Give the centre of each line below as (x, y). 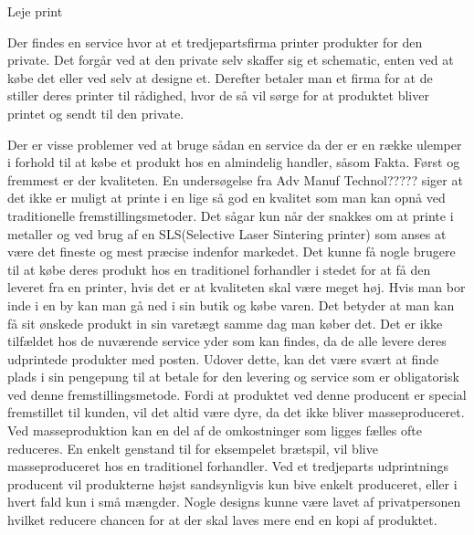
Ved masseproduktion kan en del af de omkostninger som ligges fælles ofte (215, 430)
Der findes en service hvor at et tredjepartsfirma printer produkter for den (215, 42)
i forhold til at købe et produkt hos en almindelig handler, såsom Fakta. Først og (234, 162)
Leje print (35, 11)
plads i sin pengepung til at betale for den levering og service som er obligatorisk (233, 377)
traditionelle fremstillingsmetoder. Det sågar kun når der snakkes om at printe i (231, 215)
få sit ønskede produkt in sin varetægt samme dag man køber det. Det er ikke (225, 323)
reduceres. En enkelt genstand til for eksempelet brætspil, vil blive (193, 448)
